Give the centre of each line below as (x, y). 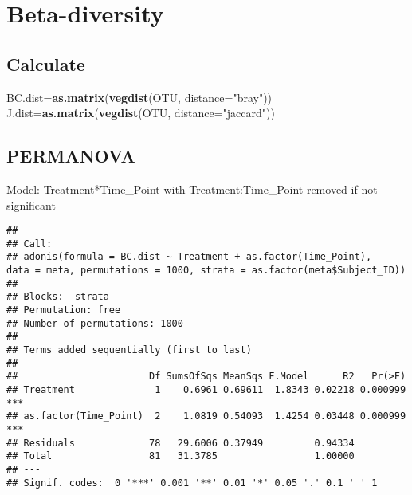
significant (31, 204)
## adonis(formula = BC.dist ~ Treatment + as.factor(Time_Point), (189, 257)
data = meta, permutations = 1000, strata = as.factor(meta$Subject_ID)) (206, 271)
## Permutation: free (64, 310)
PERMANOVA (71, 156)
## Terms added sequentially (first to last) (129, 350)
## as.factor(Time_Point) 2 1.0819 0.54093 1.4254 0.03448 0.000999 (206, 416)
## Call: (29, 244)
